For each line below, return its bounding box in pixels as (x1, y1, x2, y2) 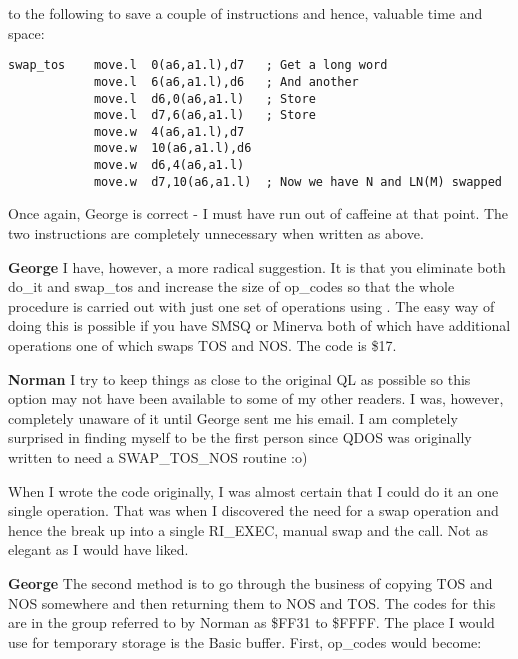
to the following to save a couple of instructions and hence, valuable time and (8, 3, 483, 23)
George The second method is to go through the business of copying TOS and (8, 572, 493, 593)
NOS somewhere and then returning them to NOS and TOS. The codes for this (8, 592, 496, 613)
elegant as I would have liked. (8, 539, 189, 560)
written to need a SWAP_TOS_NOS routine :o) (8, 446, 308, 467)
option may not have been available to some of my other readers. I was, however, (8, 388, 504, 409)
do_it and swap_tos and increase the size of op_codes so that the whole (8, 276, 455, 297)
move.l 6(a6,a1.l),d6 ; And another (93, 74, 359, 89)
